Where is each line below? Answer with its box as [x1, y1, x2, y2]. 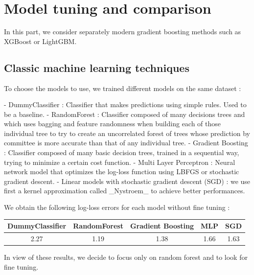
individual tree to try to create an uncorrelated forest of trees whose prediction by [4, 128, 250, 138]
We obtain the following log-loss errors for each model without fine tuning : [4, 202, 230, 212]
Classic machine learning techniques [4, 60, 189, 75]
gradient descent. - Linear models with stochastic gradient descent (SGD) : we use [4, 176, 251, 186]
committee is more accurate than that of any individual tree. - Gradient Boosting [4, 137, 248, 148]
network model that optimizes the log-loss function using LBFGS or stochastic [4, 166, 239, 177]
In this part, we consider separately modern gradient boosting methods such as [4, 26, 241, 37]
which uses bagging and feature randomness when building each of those [4, 118, 221, 129]
